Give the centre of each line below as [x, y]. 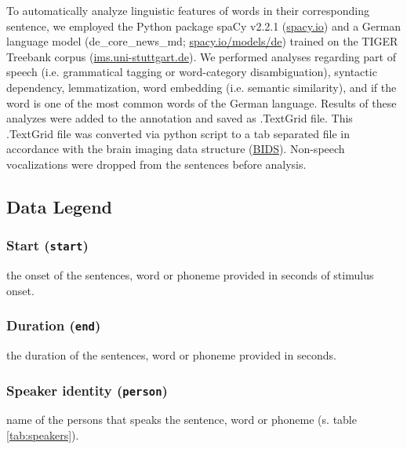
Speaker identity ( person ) [87, 390]
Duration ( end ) [54, 325]
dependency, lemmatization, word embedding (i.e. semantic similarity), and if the [202, 87]
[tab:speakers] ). [43, 435]
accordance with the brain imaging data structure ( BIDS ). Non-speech [176, 149]
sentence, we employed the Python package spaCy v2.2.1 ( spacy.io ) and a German [203, 26]
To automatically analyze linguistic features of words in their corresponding [188, 10]
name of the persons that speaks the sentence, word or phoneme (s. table [182, 420]
